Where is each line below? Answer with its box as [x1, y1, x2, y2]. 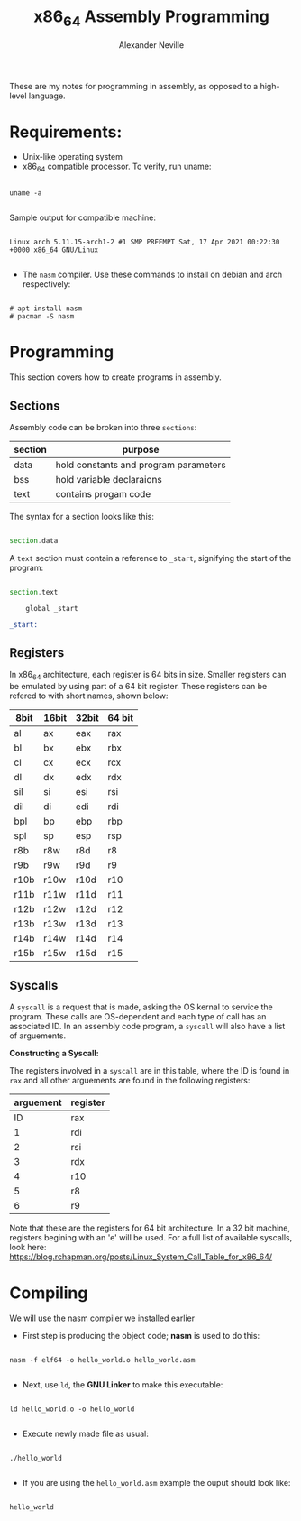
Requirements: [9, 122, 123, 142]
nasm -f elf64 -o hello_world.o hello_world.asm [9, 1355, 196, 1364]
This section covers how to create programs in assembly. [9, 372, 223, 383]
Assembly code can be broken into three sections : [9, 422, 197, 433]
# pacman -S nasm [9, 312, 75, 321]
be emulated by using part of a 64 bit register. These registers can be [9, 681, 268, 692]
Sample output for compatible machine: [9, 212, 156, 223]
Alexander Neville [118, 39, 185, 51]
